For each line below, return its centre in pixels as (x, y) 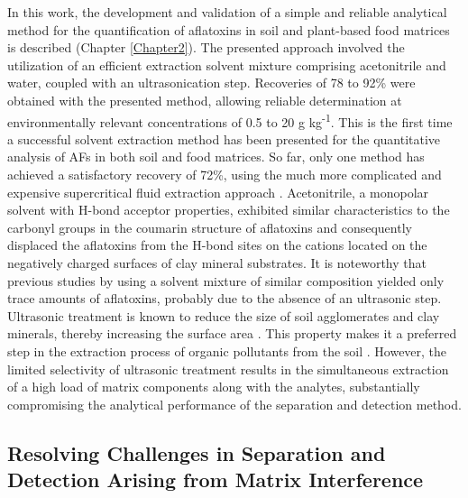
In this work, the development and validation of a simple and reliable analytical (227, 12)
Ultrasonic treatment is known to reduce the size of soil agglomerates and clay (224, 315)
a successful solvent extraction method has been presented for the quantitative (224, 138)
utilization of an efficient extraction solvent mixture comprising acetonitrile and (227, 65)
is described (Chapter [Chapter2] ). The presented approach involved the (206, 47)
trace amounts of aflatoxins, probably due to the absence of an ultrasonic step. (225, 298)
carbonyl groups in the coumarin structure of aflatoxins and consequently (210, 227)
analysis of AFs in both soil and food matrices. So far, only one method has (216, 157)
